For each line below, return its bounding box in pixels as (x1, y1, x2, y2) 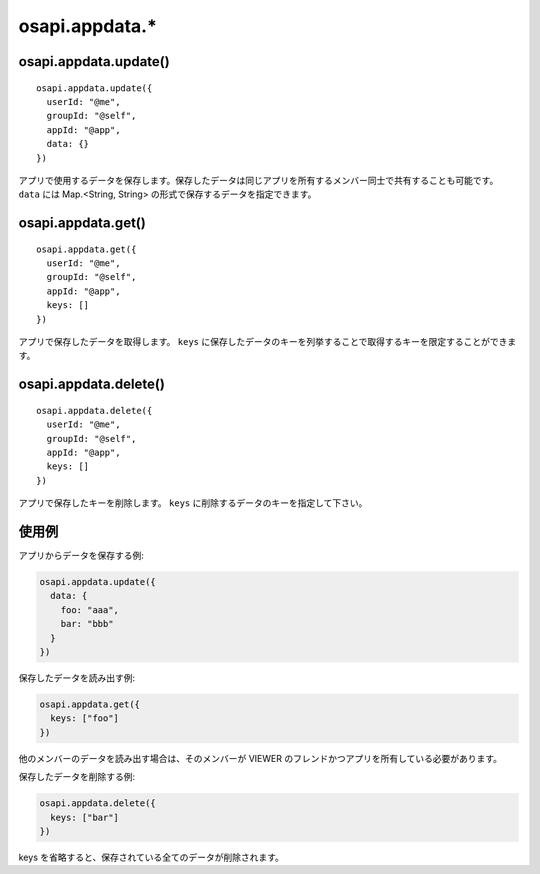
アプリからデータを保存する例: (18, 550, 145, 562)
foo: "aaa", (60, 604, 120, 615)
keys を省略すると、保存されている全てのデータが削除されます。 (18, 851, 285, 863)
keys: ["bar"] (50, 811, 120, 823)
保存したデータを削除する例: (18, 771, 136, 783)
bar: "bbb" (60, 618, 114, 630)
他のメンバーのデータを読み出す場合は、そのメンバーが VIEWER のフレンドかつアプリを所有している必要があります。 (18, 752, 503, 764)
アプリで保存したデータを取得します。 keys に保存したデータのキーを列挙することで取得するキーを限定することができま (18, 336, 517, 348)
